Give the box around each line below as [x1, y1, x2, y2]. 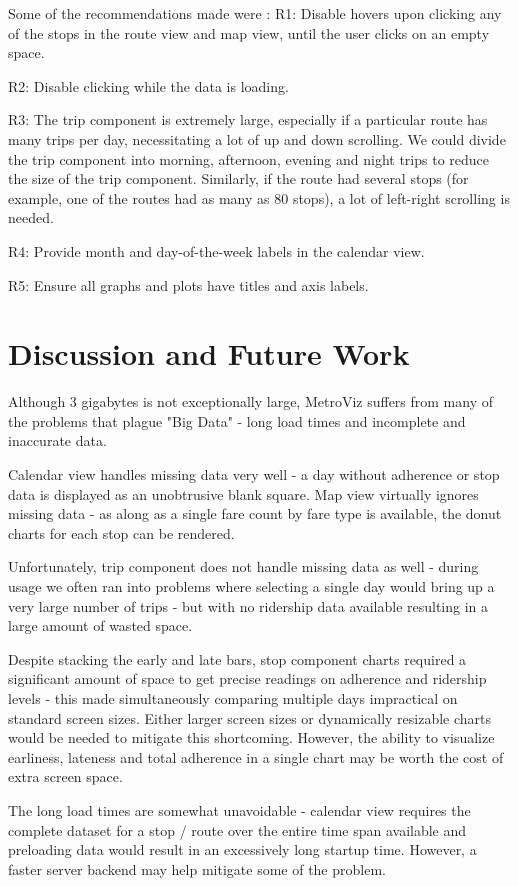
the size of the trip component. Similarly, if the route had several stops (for [8, 168, 469, 189]
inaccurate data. [8, 430, 107, 451]
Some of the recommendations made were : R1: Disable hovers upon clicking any [8, 3, 502, 23]
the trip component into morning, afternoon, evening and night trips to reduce [8, 148, 489, 169]
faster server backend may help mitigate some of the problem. [8, 858, 386, 879]
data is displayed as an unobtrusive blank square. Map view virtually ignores [8, 483, 479, 504]
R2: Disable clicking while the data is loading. [8, 75, 289, 96]
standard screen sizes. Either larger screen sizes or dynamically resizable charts [8, 707, 492, 728]
